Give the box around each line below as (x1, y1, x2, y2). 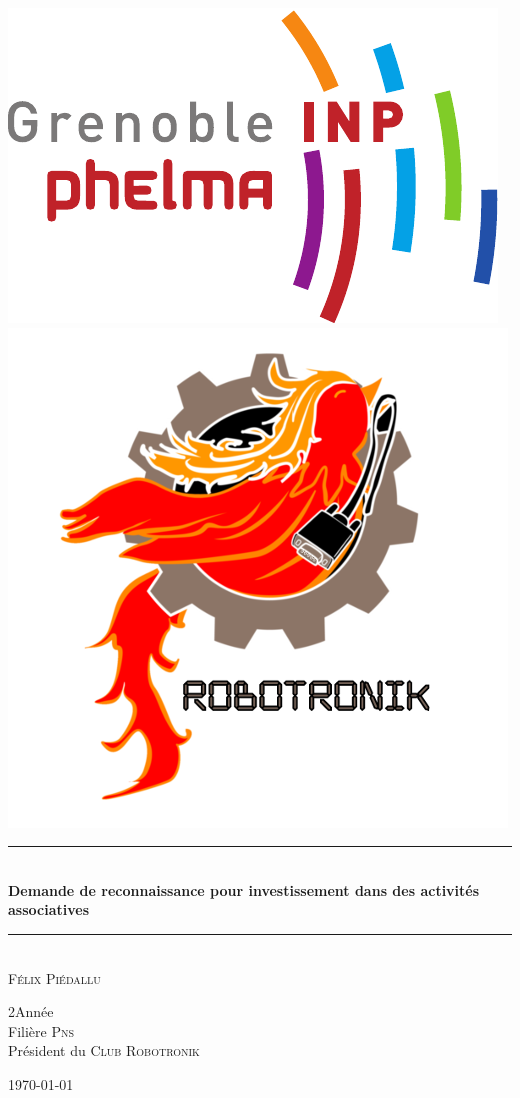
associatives (8, 899, 89, 920)
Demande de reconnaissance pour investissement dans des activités (8, 879, 480, 900)
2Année (8, 1001, 54, 1022)
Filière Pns (8, 1020, 75, 1041)
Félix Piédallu (8, 967, 101, 988)
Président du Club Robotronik (8, 1040, 200, 1061)
